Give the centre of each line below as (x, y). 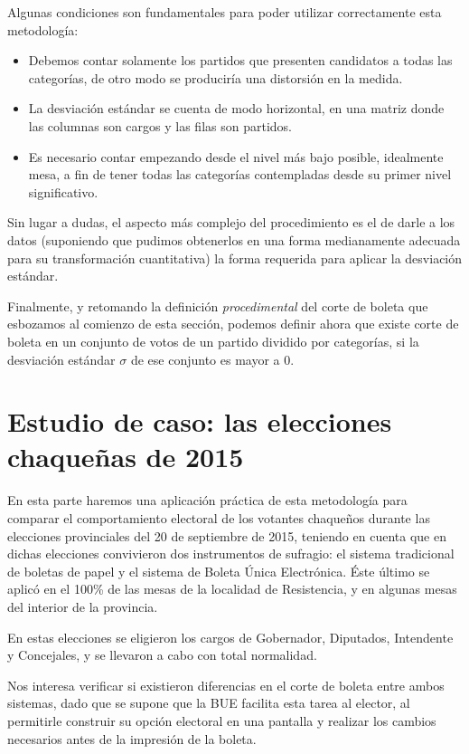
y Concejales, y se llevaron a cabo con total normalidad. (162, 655)
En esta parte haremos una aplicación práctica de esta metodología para (207, 500)
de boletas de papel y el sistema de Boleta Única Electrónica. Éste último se (219, 571)
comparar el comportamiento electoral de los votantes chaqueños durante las (219, 518)
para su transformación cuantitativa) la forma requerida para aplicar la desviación (235, 258)
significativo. (63, 191)
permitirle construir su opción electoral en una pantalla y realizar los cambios (222, 720)
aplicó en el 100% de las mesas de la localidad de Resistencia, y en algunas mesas (232, 589)
